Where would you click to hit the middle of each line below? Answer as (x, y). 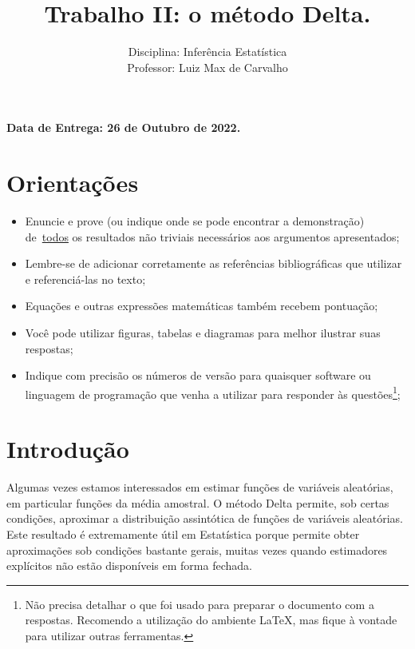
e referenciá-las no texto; (85, 279)
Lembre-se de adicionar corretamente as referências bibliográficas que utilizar (213, 263)
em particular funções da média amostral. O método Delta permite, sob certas (198, 502)
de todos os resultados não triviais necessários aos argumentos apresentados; (212, 236)
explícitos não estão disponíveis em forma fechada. (129, 565)
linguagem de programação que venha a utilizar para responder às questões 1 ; (213, 392)
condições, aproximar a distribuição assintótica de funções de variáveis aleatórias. (205, 518)
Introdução (68, 449)
